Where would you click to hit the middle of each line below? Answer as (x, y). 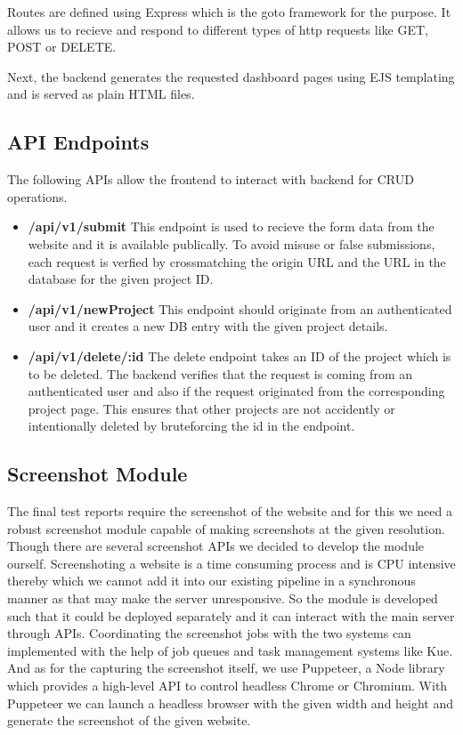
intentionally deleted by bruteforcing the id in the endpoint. (191, 426)
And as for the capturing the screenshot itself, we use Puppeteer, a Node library (226, 668)
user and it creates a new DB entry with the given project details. (208, 326)
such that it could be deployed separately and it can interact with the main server (231, 615)
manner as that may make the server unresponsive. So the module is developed (223, 598)
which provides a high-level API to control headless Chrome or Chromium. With (227, 686)
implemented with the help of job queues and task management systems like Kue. (230, 650)
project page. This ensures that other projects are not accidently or (211, 408)
